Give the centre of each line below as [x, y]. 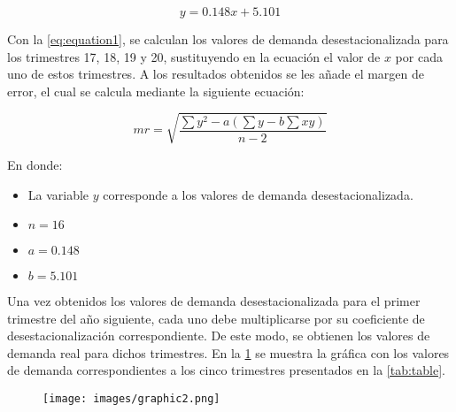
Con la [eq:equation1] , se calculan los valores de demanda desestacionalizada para [228, 39]
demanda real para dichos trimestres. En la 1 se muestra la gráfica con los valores [228, 352]
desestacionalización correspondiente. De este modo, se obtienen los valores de [219, 336]
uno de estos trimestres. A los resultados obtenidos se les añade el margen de [216, 74]
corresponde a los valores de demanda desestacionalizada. [258, 194]
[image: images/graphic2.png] [131, 399]
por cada [419, 56]
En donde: [35, 164]
